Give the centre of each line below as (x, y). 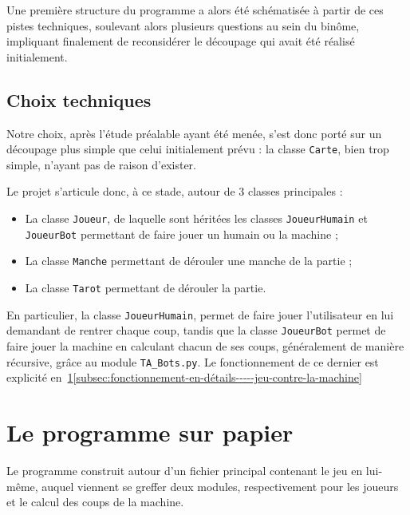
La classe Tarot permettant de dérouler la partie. (146, 287)
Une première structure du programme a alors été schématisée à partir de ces (195, 10)
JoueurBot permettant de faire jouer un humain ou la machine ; (181, 234)
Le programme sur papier (150, 432)
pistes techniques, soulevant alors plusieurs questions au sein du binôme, (183, 25)
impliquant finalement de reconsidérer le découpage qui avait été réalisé (181, 41)
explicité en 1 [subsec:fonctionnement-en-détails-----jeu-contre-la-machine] (184, 377)
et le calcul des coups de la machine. (95, 502)
